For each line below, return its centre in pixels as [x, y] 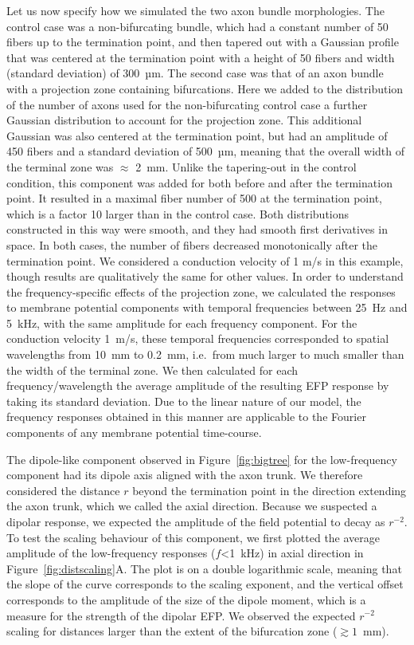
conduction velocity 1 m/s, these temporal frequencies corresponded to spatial [198, 338]
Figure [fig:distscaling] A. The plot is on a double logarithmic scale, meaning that [204, 568]
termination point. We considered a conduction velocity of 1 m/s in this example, [205, 260]
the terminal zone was [60, 166]
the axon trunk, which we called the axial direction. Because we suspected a [192, 506]
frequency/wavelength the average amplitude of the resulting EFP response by [198, 385]
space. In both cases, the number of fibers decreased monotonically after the [192, 244]
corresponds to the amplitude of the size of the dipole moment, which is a [186, 599]
